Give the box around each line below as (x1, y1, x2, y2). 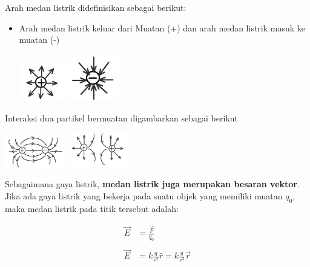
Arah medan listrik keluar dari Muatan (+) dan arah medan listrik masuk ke (19, 21, 306, 34)
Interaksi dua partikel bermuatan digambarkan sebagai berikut (5, 111, 239, 124)
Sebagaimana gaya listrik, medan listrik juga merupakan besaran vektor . (5, 178, 300, 190)
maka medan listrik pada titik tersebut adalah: (5, 202, 179, 214)
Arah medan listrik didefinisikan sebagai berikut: (5, 1, 186, 13)
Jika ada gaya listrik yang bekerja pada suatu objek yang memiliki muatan (5, 189, 283, 202)
